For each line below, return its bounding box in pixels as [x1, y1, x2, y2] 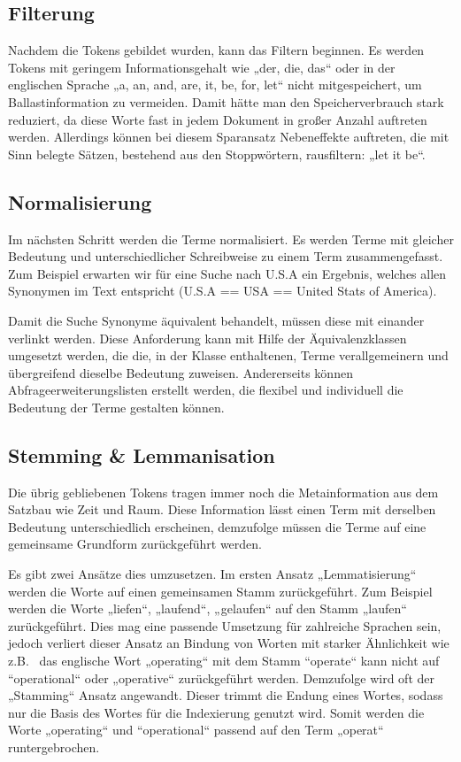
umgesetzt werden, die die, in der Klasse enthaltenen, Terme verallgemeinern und [8, 346, 449, 365]
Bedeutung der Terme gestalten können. [8, 397, 225, 416]
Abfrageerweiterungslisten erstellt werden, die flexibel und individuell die [8, 381, 403, 399]
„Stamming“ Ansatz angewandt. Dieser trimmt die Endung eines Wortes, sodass [8, 686, 443, 704]
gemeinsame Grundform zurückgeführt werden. [8, 535, 262, 553]
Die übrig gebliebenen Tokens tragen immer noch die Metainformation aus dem [8, 482, 439, 501]
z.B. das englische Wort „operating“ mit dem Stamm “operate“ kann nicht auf [8, 651, 440, 670]
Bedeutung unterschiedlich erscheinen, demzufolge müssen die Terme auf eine [8, 517, 426, 535]
